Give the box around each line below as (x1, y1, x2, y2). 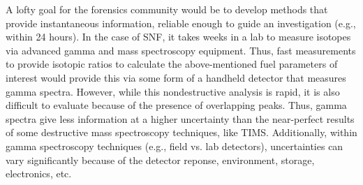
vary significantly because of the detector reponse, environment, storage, (6, 152, 315, 167)
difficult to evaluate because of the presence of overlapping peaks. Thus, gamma (6, 98, 347, 112)
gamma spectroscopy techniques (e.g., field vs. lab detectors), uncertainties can (6, 138, 343, 153)
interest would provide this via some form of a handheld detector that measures (6, 70, 346, 84)
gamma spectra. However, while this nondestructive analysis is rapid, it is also (6, 84, 340, 98)
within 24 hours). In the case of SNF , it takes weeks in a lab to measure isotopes (6, 29, 351, 44)
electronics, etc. (6, 166, 72, 181)
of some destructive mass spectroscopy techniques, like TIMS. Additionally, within (6, 125, 357, 140)
